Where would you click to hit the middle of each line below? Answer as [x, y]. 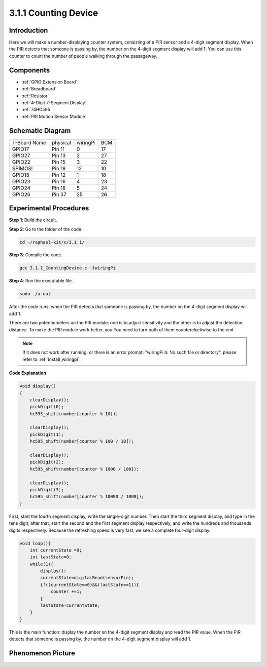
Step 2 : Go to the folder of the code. [46, 229]
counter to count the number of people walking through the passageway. [83, 56]
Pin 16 [59, 181]
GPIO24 [21, 188]
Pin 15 [59, 162]
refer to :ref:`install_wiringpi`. [51, 359]
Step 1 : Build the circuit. [33, 220]
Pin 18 [59, 188]
